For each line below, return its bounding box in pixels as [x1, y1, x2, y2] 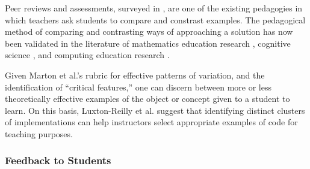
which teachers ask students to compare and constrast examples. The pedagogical [5, 13, 306, 26]
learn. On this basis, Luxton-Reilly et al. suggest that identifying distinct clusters [5, 104, 305, 116]
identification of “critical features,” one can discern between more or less [5, 80, 272, 93]
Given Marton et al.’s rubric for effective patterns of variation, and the [5, 68, 265, 81]
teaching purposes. [5, 127, 73, 140]
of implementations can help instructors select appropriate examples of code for [5, 116, 298, 128]
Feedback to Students [5, 153, 111, 168]
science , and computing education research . [5, 49, 170, 61]
